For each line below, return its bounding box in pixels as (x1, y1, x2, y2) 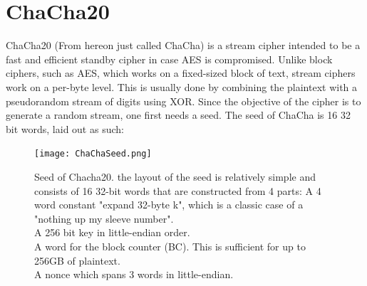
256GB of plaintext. (34, 253, 120, 268)
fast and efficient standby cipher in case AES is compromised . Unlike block (6, 51, 333, 66)
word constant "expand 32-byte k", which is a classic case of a (34, 197, 304, 212)
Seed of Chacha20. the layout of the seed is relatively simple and (34, 169, 316, 184)
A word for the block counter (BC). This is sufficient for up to (34, 238, 306, 253)
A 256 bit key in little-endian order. (34, 225, 190, 240)
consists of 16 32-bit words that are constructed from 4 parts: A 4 (34, 183, 321, 198)
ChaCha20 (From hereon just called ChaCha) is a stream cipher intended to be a (6, 38, 361, 53)
